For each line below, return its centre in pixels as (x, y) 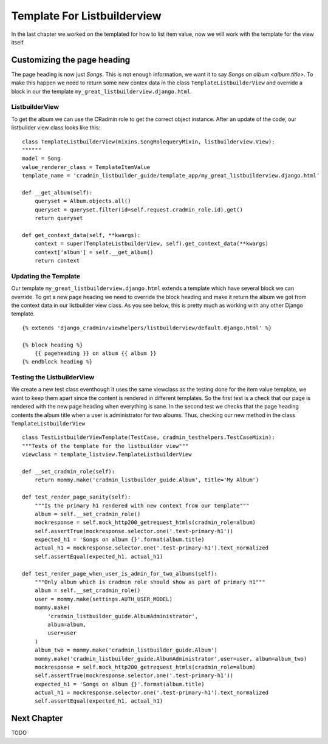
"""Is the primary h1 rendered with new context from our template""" (142, 505)
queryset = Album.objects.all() (83, 201)
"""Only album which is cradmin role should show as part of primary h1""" (150, 582)
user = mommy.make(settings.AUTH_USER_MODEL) (104, 599)
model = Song (41, 159)
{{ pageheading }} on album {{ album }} (96, 353)
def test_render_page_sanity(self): (77, 497)
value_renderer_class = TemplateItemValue (86, 167)
